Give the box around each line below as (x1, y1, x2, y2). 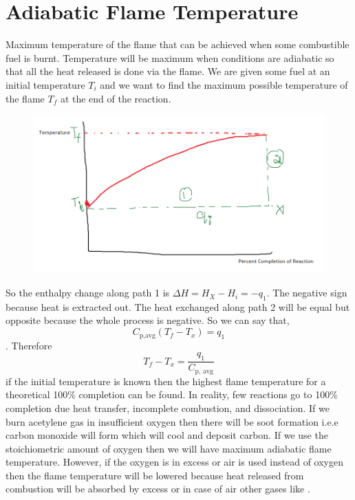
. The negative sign (266, 285, 347, 300)
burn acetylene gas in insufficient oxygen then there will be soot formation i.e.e (6, 414, 338, 428)
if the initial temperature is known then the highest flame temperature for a (6, 373, 326, 388)
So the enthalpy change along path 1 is (6, 285, 170, 300)
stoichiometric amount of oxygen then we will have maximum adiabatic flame (6, 441, 332, 455)
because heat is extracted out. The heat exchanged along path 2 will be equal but (6, 299, 350, 314)
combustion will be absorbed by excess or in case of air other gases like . (6, 481, 310, 496)
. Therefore (6, 338, 52, 352)
